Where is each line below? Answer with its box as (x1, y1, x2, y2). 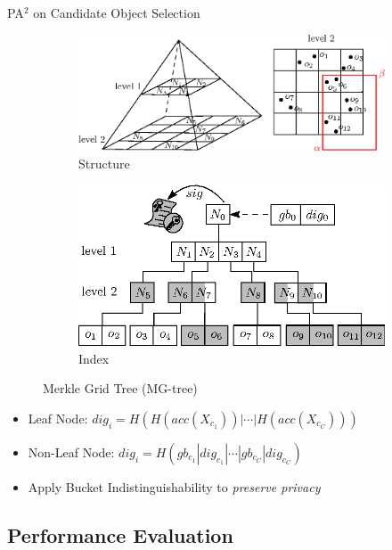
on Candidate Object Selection (33, 4, 200, 21)
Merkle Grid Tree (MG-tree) (43, 379, 198, 398)
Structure (78, 153, 130, 172)
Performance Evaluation (7, 521, 233, 548)
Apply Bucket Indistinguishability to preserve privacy (28, 477, 321, 496)
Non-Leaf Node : (28, 442, 115, 461)
